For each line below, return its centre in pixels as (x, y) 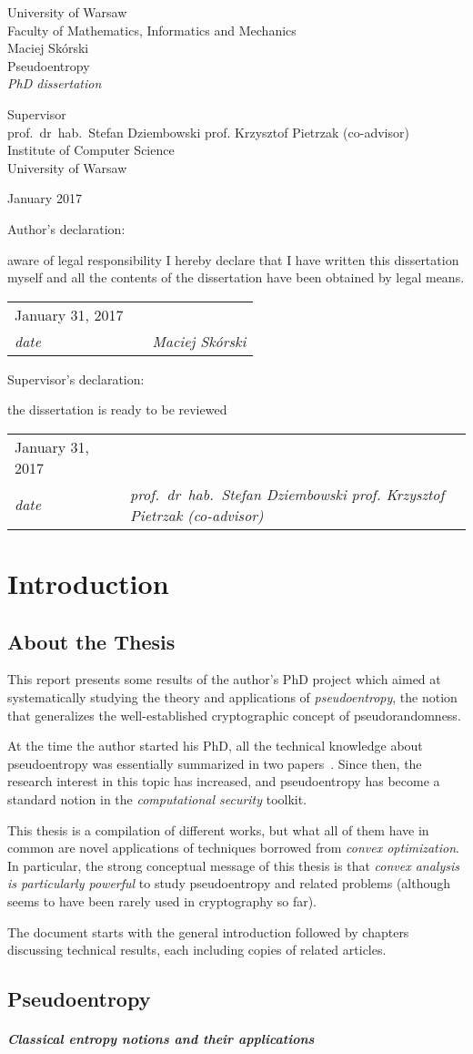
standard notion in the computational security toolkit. (157, 799)
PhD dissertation (55, 83)
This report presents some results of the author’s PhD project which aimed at (224, 679)
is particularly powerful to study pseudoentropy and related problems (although (229, 883)
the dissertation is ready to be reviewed (117, 409)
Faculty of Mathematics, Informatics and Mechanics (152, 30)
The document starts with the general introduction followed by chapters (208, 931)
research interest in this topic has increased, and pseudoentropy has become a (224, 781)
